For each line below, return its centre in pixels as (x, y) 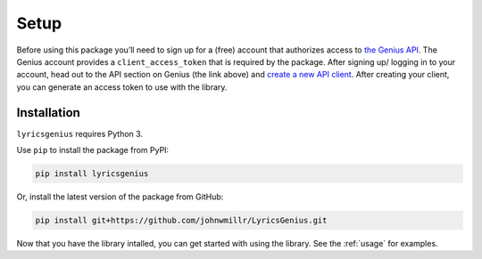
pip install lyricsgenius (92, 174)
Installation (48, 113)
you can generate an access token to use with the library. (122, 87)
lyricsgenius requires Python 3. (79, 134)
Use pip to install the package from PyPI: (93, 150)
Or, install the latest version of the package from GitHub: (120, 197)
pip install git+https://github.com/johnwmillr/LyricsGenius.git (181, 220)
